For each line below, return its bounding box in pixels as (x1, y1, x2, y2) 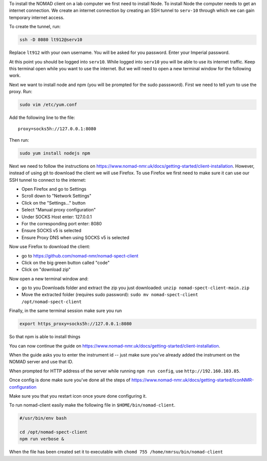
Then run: (9, 137, 29, 143)
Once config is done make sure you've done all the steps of (9, 377, 131, 383)
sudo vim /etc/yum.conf (19, 102, 78, 107)
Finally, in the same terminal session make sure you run (9, 307, 122, 314)
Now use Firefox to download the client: (9, 244, 90, 250)
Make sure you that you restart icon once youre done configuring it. (9, 393, 147, 399)
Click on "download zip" (21, 266, 71, 272)
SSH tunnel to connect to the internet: (9, 177, 87, 183)
